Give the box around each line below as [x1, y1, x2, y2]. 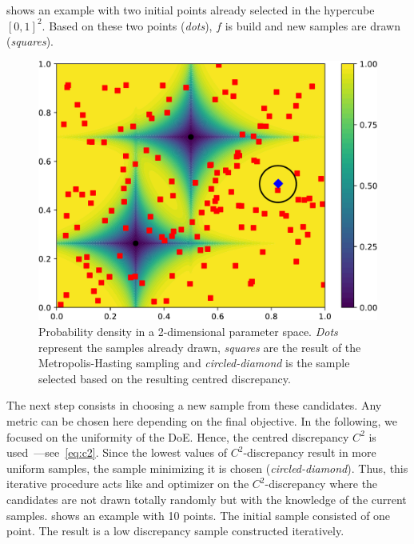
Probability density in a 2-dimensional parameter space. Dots [38, 323, 338, 339]
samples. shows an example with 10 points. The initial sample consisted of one [6, 506, 391, 523]
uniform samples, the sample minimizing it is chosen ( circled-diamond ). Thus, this [6, 459, 408, 476]
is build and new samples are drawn [225, 17, 400, 34]
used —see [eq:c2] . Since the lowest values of [6, 444, 227, 461]
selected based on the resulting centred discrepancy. [38, 370, 291, 386]
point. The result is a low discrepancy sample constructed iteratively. [6, 522, 344, 539]
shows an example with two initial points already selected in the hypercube [6, 2, 375, 18]
